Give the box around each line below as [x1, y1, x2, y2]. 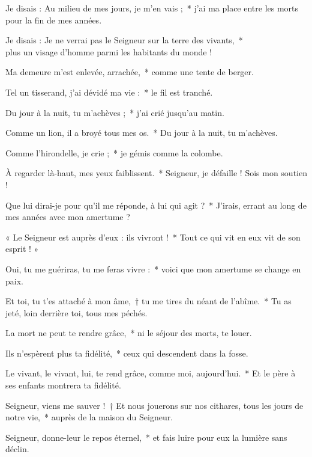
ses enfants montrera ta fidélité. [5, 379, 121, 391]
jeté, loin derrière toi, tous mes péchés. [5, 306, 148, 319]
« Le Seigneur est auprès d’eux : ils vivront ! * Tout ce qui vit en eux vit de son [5, 230, 301, 243]
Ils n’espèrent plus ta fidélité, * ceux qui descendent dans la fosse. [5, 346, 248, 359]
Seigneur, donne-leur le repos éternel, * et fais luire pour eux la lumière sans [5, 431, 287, 443]
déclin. [5, 443, 29, 455]
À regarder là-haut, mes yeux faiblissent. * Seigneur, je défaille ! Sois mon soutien [5, 167, 307, 179]
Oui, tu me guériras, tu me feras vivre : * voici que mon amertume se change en [5, 262, 301, 275]
